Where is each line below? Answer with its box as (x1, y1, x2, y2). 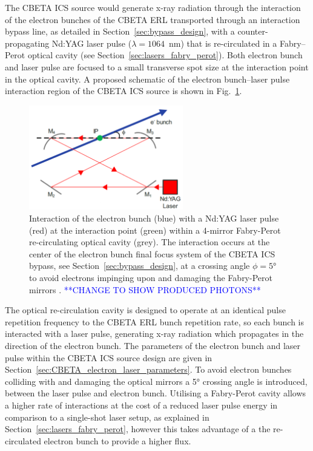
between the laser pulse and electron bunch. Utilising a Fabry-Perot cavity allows (5, 387, 306, 399)
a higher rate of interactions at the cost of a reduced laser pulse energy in (5, 398, 278, 411)
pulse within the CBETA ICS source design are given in (5, 351, 213, 364)
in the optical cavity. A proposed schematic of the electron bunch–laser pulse (5, 72, 290, 85)
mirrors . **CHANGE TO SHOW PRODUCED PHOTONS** (29, 283, 261, 296)
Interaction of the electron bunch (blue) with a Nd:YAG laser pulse (29, 212, 279, 224)
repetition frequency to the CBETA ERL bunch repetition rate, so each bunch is (5, 315, 305, 328)
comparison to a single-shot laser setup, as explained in (5, 410, 209, 423)
